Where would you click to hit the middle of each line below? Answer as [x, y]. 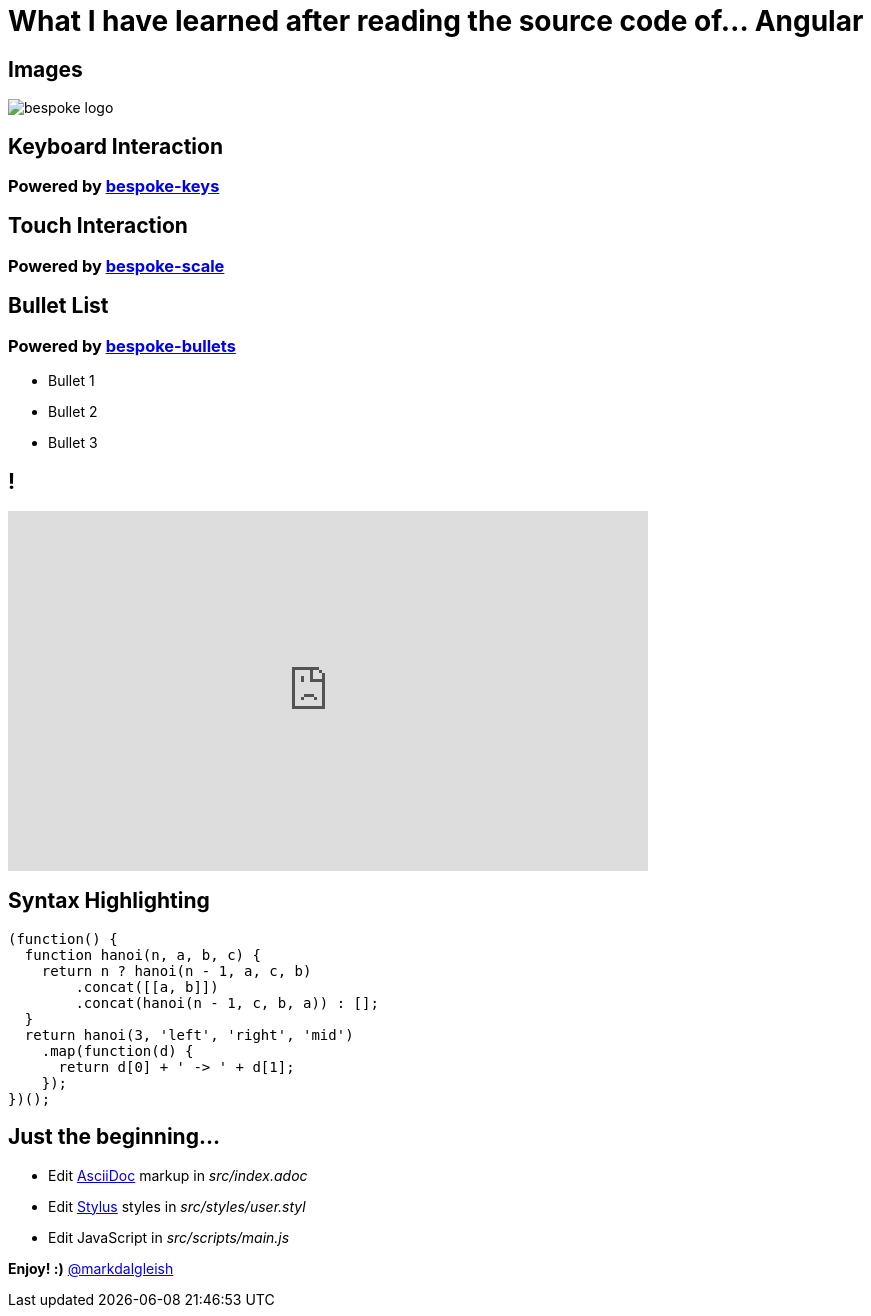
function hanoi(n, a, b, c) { [142, 954]
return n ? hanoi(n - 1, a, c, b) [176, 970]
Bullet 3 [73, 443]
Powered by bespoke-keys [114, 186]
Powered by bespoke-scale [116, 265]
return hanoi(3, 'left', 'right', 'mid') [189, 1034]
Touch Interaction [98, 226]
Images [45, 69]
